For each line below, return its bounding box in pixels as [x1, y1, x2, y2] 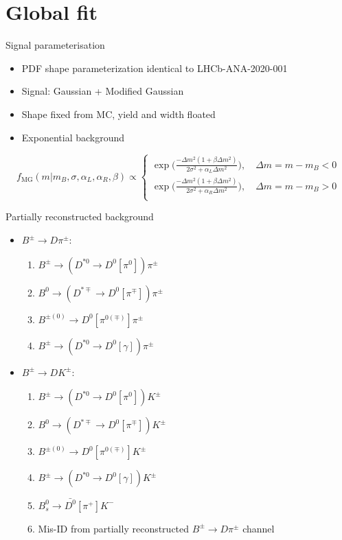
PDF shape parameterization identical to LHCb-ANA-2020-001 [21, 60, 288, 75]
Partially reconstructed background [5, 209, 154, 224]
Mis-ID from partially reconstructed [38, 521, 190, 535]
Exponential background [21, 130, 125, 144]
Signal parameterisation [5, 38, 105, 52]
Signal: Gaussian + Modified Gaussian [21, 84, 184, 98]
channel [242, 521, 275, 535]
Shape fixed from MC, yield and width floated [21, 106, 216, 121]
